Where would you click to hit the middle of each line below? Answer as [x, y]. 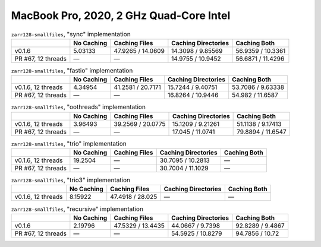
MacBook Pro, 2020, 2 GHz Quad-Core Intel [121, 15]
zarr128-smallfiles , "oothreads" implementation [78, 107]
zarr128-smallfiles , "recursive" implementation [77, 209]
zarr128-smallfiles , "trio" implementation [69, 144]
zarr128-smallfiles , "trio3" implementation [71, 180]
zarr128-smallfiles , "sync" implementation [71, 34]
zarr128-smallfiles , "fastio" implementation [72, 71]
